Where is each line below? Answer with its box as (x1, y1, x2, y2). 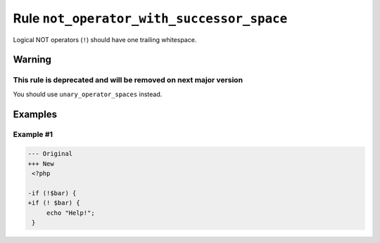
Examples (13, 108, 58, 120)
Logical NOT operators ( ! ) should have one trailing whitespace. (13, 35, 197, 44)
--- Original (27, 150, 73, 158)
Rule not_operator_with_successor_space (13, 11, 288, 26)
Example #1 (13, 130, 53, 140)
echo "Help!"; (46, 209, 95, 217)
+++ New (27, 159, 54, 168)
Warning (13, 53, 52, 66)
